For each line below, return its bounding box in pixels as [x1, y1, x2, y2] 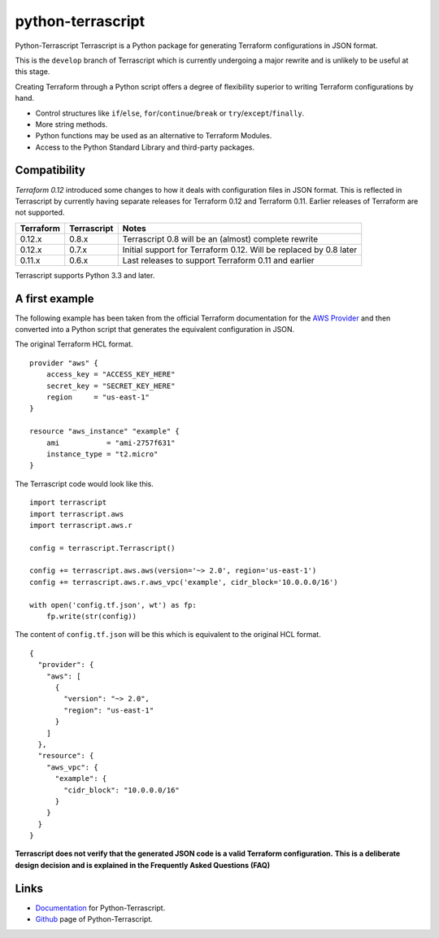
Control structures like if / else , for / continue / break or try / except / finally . [35, 108, 305, 118]
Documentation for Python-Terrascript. [35, 903, 166, 913]
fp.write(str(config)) [46, 612, 137, 622]
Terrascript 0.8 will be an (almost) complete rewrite [122, 233, 319, 244]
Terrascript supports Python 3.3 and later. [15, 270, 155, 280]
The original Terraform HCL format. [15, 339, 133, 349]
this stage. [15, 67, 50, 76]
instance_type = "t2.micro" [46, 449, 159, 459]
